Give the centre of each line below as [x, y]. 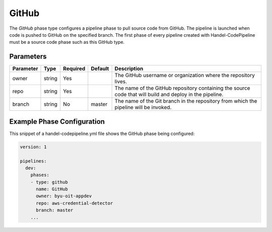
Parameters [28, 57]
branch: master [55, 210]
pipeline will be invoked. [143, 107]
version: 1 [33, 147]
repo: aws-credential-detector [75, 203]
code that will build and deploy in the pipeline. [169, 95]
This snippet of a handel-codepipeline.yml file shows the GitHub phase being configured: [102, 133]
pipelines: [33, 161]
